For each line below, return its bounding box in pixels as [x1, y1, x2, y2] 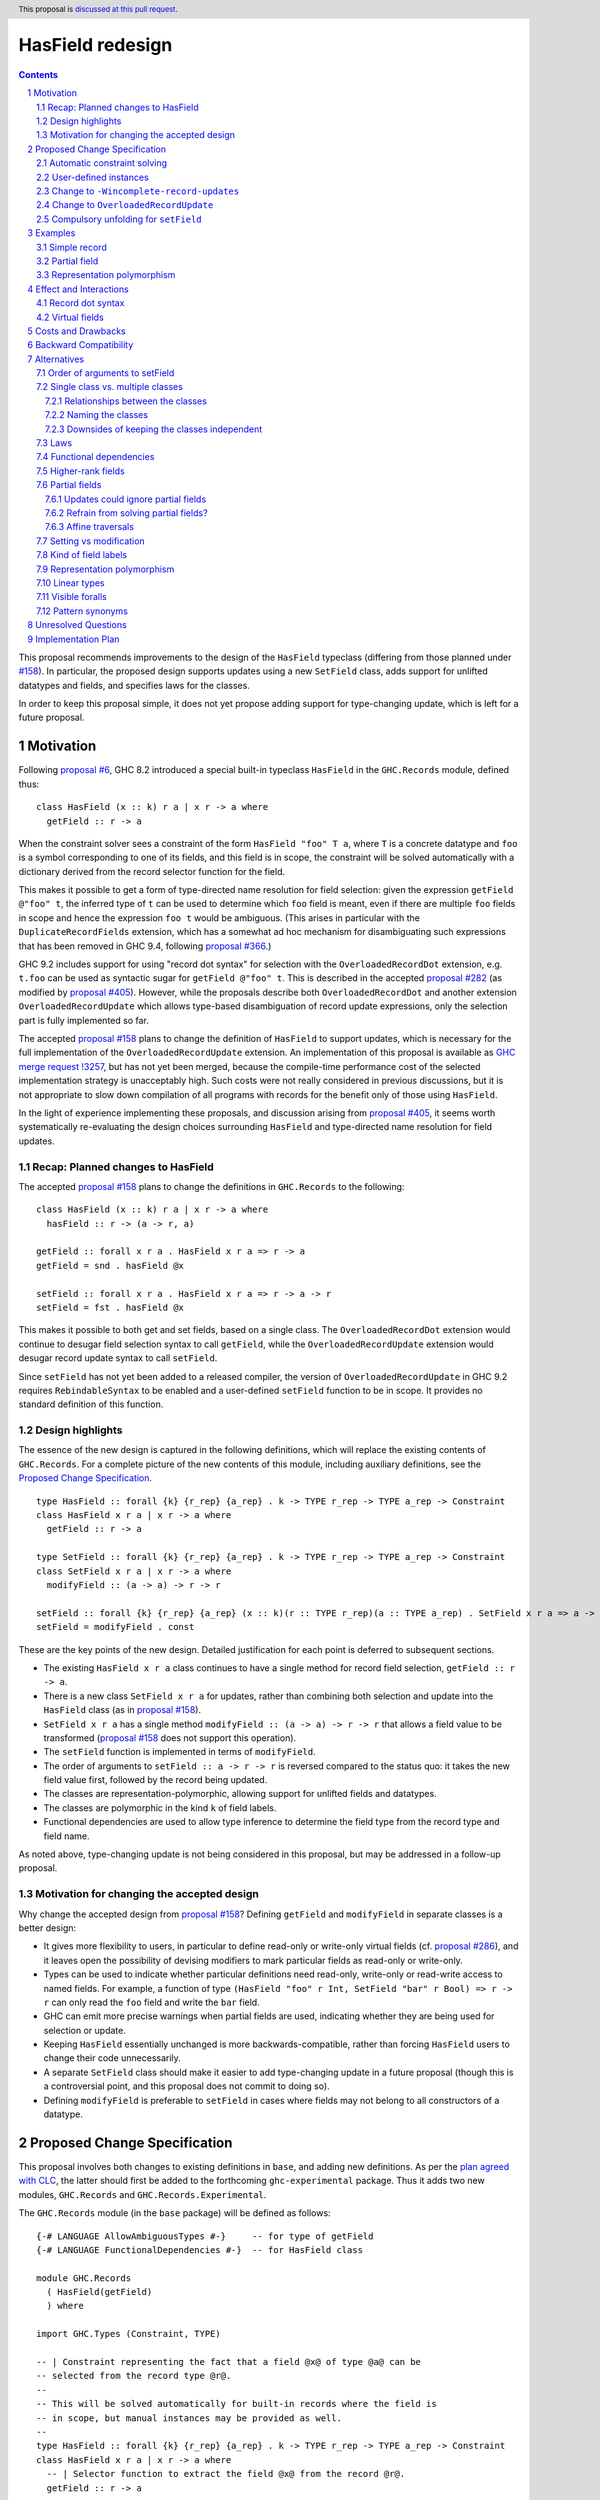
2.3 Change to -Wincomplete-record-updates [36, 185, 240, 197]
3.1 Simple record [36, 241, 107, 253]
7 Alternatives [27, 353, 85, 365]
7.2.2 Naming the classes [45, 409, 149, 421]
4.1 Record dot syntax [36, 297, 125, 309]
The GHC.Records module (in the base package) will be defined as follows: [18, 2207, 331, 2219]
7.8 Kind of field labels [36, 549, 128, 561]
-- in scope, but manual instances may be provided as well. [36, 2412, 342, 2424]
